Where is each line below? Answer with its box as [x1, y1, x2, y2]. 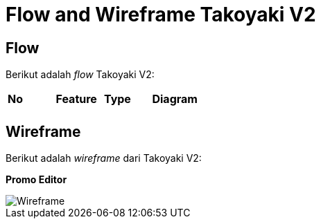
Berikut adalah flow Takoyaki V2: [6, 68, 155, 81]
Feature [55, 92, 97, 106]
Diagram [152, 92, 198, 106]
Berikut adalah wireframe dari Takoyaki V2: [6, 152, 202, 165]
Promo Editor [6, 174, 67, 186]
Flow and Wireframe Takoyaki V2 [6, 3, 316, 26]
